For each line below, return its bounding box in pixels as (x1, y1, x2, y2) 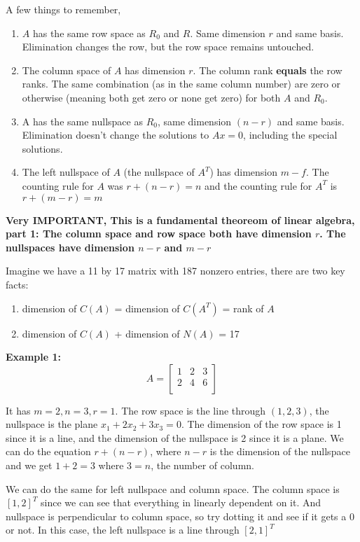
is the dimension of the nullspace (209, 444, 350, 459)
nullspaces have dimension (6, 239, 134, 254)
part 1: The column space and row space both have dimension (6, 226, 312, 241)
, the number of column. (151, 458, 254, 473)
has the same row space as (32, 25, 146, 40)
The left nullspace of (22, 165, 110, 179)
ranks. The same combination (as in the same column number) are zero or (22, 76, 341, 91)
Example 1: (6, 349, 61, 364)
